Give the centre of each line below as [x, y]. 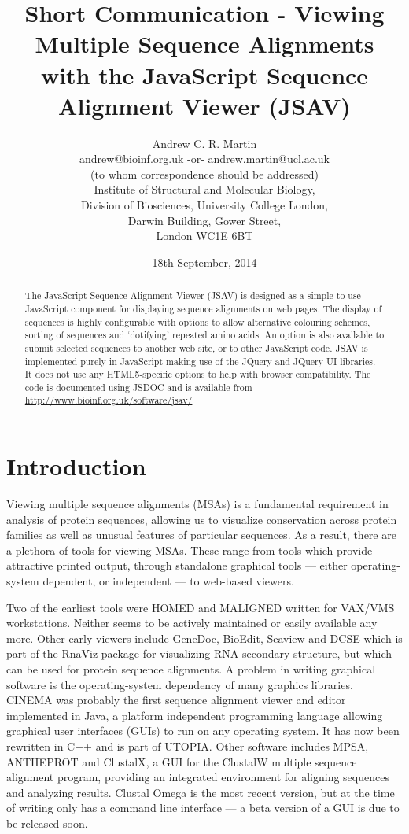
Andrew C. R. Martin [204, 143]
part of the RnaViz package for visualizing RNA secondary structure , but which [199, 653]
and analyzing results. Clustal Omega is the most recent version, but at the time [201, 792]
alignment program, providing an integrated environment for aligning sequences [198, 777]
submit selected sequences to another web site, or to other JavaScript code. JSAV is [196, 347]
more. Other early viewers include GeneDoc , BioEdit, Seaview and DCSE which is [204, 638]
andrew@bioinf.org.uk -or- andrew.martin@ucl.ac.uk [204, 159]
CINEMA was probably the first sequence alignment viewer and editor [176, 700]
